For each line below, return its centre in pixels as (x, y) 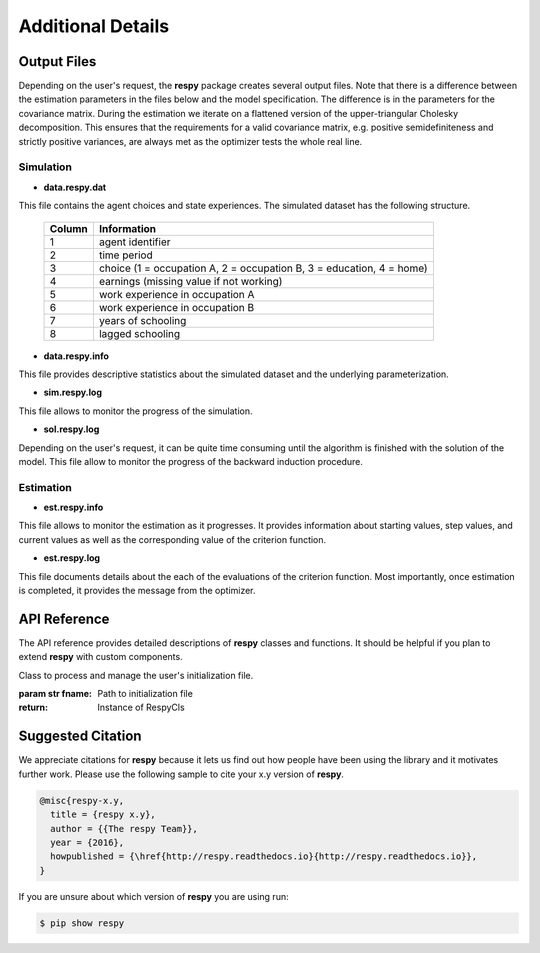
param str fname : (55, 694)
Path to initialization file (145, 694)
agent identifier (134, 242)
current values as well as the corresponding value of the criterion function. (172, 539)
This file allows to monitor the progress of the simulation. (135, 411)
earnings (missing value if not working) (190, 281)
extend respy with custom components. (101, 657)
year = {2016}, (87, 842)
